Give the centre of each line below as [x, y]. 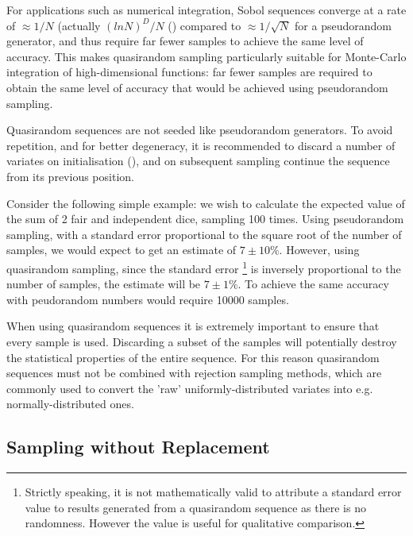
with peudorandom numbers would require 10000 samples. [148, 299]
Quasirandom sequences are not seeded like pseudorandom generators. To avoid [200, 130]
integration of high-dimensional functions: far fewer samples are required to [189, 72]
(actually [79, 25]
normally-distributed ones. [70, 404]
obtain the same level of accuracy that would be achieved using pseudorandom [197, 87]
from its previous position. [70, 176]
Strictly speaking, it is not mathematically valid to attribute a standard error [213, 492]
